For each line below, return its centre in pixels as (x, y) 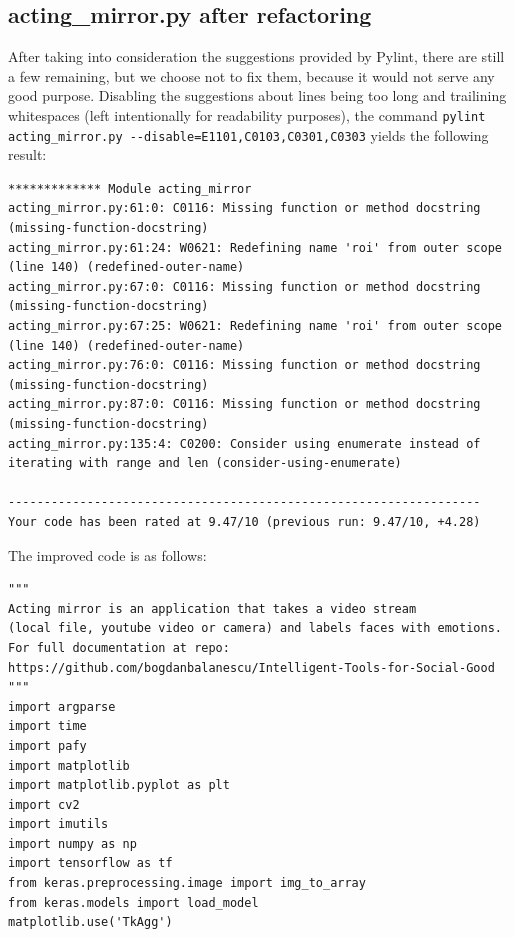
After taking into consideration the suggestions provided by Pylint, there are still (256, 56)
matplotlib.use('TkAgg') (90, 922)
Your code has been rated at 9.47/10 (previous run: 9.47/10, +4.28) (244, 521)
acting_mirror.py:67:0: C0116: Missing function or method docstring (244, 286)
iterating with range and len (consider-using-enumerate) (205, 463)
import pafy (47, 745)
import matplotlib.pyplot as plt (119, 785)
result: (27, 154)
